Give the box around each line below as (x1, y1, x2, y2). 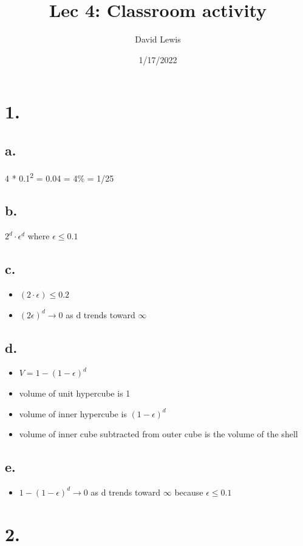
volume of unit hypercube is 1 (19, 386, 131, 399)
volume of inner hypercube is (19, 407, 127, 420)
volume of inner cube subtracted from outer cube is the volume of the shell (19, 428, 298, 440)
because (174, 485, 203, 498)
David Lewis (135, 33, 181, 46)
